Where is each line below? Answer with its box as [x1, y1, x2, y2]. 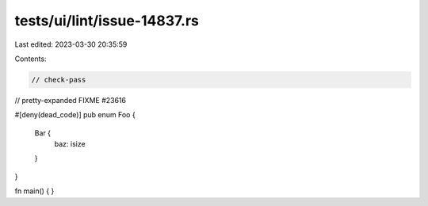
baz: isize [54, 139, 86, 149]
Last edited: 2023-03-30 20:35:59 [14, 40, 128, 49]
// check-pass [31, 75, 86, 84]
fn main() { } [14, 186, 55, 196]
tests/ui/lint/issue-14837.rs [14, 12, 200, 29]
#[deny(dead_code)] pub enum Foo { [14, 110, 136, 120]
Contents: [14, 54, 47, 63]
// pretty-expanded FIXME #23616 [14, 95, 127, 105]
